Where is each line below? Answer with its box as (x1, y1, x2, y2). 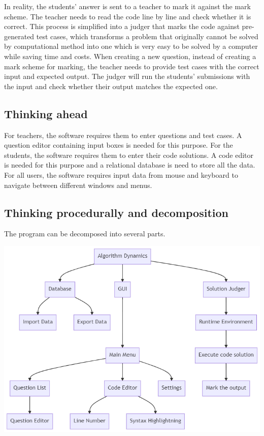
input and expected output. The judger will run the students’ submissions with (4, 71, 250, 81)
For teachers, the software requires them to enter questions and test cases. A (4, 129, 242, 140)
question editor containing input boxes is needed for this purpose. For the (4, 140, 233, 150)
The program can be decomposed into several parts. (4, 228, 166, 239)
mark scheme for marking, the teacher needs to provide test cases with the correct (4, 61, 259, 71)
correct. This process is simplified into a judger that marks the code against (4, 21, 240, 32)
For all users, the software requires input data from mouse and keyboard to (4, 169, 238, 180)
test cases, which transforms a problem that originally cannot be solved (36, 31, 258, 41)
